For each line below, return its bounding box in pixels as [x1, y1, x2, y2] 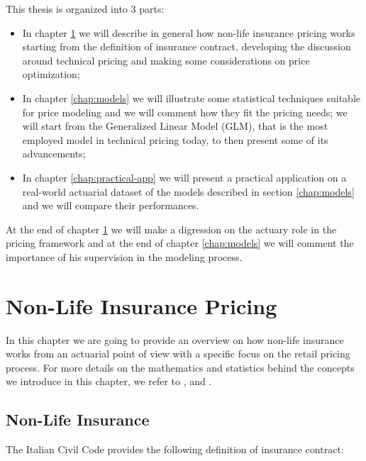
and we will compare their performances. [22, 198, 199, 213]
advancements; [22, 146, 86, 161]
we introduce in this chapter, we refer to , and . [6, 374, 212, 389]
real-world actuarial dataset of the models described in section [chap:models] [22, 184, 355, 199]
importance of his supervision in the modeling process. [6, 249, 243, 264]
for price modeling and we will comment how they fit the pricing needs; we [22, 104, 348, 119]
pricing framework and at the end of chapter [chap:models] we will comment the [6, 235, 354, 250]
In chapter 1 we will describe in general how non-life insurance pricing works [22, 25, 355, 40]
